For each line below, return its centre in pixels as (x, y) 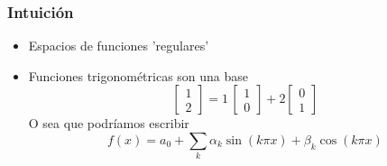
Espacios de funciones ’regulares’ (119, 46)
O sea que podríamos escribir (109, 123)
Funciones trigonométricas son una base (138, 75)
